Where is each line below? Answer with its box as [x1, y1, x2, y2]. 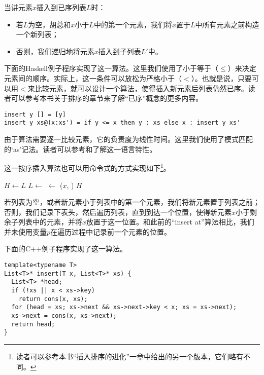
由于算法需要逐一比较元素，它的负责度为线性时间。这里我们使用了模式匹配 [4, 134, 253, 144]
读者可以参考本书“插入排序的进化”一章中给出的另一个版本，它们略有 [16, 351, 244, 361]
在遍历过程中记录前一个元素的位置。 [50, 226, 172, 237]
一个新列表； [16, 29, 59, 40]
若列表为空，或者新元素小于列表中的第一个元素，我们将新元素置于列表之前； [4, 197, 260, 207]
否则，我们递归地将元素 [16, 46, 94, 56]
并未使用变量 [4, 226, 47, 237]
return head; [11, 320, 55, 328]
